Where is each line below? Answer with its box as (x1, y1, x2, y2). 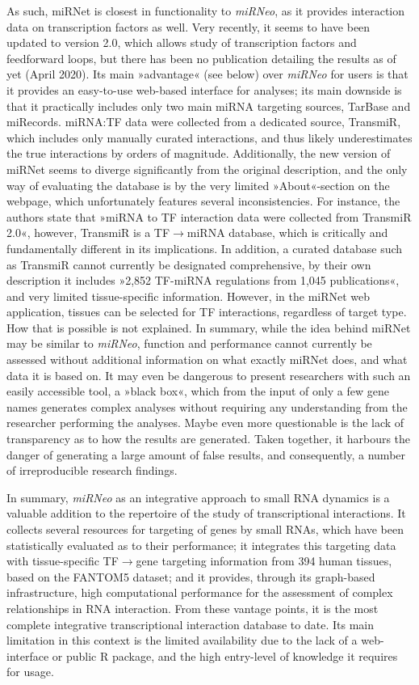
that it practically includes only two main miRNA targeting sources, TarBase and (6, 97, 411, 114)
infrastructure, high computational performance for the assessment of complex (6, 584, 393, 601)
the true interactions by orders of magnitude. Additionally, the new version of (6, 145, 391, 162)
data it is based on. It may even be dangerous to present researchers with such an (6, 366, 411, 383)
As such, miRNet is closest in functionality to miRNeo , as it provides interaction (6, 2, 405, 19)
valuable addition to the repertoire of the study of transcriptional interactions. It (6, 505, 406, 522)
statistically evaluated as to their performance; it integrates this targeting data (6, 536, 396, 553)
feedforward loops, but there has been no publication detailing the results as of (6, 49, 396, 66)
